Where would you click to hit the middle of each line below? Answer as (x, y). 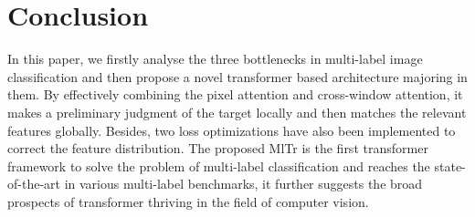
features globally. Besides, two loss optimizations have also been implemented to (232, 130)
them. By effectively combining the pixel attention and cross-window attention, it (235, 94)
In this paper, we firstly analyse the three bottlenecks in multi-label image (215, 59)
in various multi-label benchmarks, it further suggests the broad (243, 184)
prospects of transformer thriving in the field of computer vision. (188, 201)
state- (450, 165)
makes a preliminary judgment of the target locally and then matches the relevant (237, 112)
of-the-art (34, 184)
